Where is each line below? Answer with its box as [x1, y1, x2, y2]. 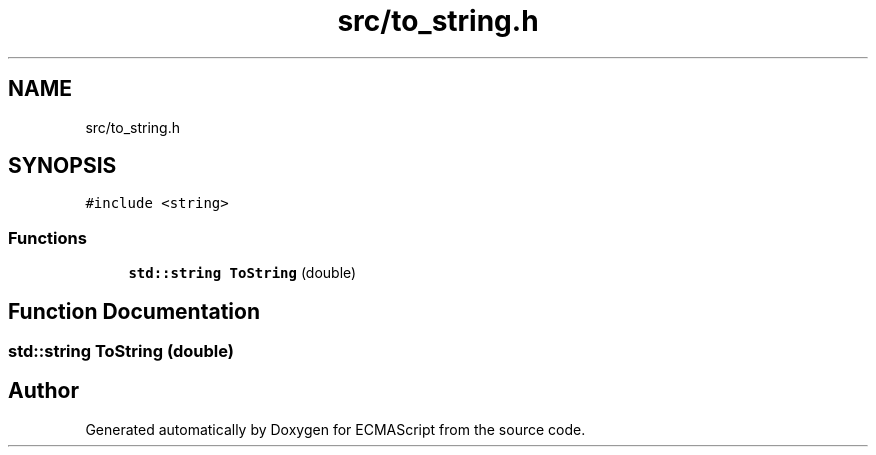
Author [8, 378, 79, 404]
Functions [8, 227, 87, 248]
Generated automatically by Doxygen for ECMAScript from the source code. [85, 420, 586, 438]
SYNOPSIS [8, 153, 117, 179]
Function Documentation [8, 298, 260, 324]
